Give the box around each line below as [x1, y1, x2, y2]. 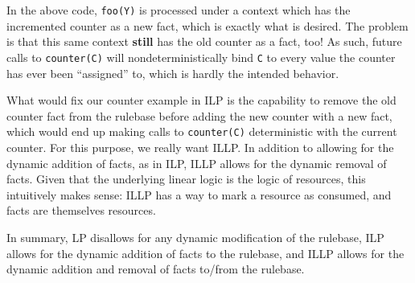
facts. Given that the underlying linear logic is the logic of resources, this [6, 170, 366, 187]
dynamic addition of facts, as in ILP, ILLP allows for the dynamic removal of [6, 154, 387, 171]
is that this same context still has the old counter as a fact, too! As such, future [6, 33, 402, 50]
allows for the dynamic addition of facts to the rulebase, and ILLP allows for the [6, 244, 405, 261]
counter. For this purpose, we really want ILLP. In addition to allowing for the [6, 138, 394, 155]
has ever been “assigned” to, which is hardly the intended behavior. [6, 64, 339, 81]
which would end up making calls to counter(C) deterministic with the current [6, 123, 397, 140]
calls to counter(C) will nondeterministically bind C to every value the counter [6, 48, 396, 65]
